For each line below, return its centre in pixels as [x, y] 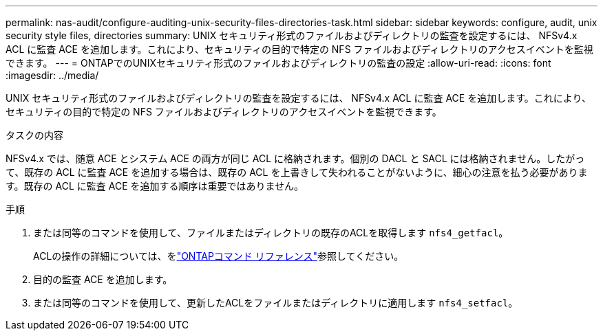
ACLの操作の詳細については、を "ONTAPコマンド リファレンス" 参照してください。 [219, 256]
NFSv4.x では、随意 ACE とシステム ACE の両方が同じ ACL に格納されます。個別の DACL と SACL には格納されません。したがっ [295, 158]
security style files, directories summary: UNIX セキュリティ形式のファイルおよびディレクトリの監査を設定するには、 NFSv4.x [292, 35]
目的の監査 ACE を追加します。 [103, 279]
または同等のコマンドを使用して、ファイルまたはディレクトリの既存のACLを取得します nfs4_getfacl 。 [271, 233]
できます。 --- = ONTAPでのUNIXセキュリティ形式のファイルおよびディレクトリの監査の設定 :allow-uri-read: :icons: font [278, 63]
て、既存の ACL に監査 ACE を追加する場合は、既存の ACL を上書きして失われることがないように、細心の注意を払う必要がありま [297, 172]
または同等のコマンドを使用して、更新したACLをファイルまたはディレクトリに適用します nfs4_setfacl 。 [276, 303]
